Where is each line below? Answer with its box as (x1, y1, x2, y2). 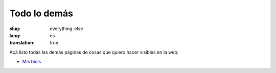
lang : (9, 32, 21, 38)
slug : (9, 26, 20, 32)
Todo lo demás (9, 8, 74, 19)
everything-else (50, 26, 83, 32)
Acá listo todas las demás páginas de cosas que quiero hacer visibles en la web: (9, 49, 179, 55)
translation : (9, 40, 35, 46)
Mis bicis (22, 59, 41, 65)
